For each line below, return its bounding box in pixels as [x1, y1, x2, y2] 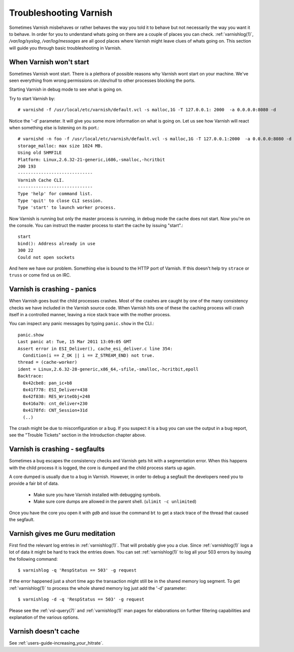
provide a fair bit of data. [9, 480, 59, 486]
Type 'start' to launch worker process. [18, 205, 116, 210]
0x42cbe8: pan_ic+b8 [23, 380, 73, 386]
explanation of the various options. [9, 614, 79, 620]
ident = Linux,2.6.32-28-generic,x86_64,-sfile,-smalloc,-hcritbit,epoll [18, 366, 199, 372]
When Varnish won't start [9, 58, 89, 66]
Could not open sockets [18, 254, 75, 260]
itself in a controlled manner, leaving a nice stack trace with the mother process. [9, 312, 171, 318]
